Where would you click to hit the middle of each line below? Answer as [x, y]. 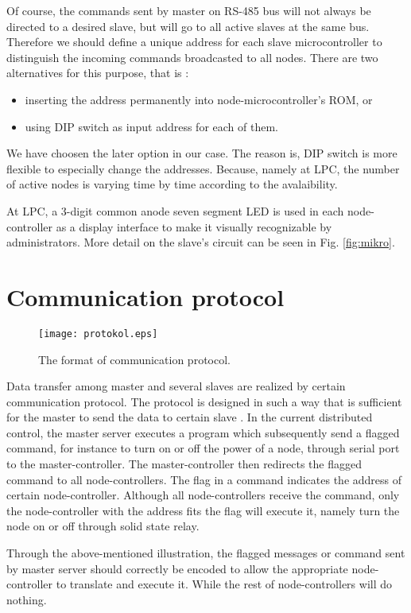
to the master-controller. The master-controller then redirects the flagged [184, 464]
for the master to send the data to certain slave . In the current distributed [190, 417]
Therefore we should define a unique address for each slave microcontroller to [194, 42]
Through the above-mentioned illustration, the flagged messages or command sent [206, 553]
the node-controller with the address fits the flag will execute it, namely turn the [203, 510]
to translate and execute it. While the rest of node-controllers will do [224, 584]
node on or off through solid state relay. [103, 526]
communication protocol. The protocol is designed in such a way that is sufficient [204, 401]
